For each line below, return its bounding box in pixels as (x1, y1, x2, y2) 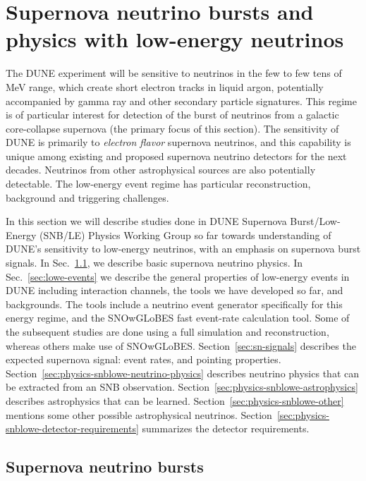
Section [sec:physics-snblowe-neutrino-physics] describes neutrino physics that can (6, 365, 359, 380)
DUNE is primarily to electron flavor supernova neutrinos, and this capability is (6, 135, 351, 150)
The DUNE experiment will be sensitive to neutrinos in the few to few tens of (6, 66, 342, 80)
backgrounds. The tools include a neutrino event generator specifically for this (6, 296, 343, 311)
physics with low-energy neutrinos (6, 25, 344, 54)
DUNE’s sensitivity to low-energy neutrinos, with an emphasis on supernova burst (6, 241, 361, 256)
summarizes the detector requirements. (142, 421, 310, 436)
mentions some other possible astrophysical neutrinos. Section (6, 407, 272, 422)
